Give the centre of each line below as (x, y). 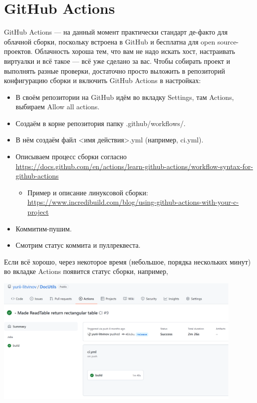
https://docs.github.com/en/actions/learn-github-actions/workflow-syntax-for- (134, 166)
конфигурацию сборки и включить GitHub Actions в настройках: (103, 80)
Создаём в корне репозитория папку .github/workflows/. (101, 123)
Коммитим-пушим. (44, 228)
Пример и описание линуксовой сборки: (88, 192)
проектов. (18, 51)
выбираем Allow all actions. (58, 107)
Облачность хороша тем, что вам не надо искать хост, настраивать (135, 51)
